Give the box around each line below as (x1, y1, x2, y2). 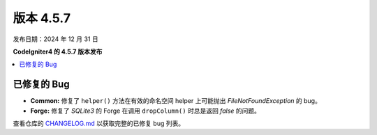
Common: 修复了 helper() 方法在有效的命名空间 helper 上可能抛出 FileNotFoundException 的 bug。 (30, 97, 321, 105)
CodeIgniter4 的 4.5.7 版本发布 (13, 47, 103, 56)
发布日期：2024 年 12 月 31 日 (13, 35, 98, 43)
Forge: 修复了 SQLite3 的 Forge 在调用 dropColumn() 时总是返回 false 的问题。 (30, 106, 261, 115)
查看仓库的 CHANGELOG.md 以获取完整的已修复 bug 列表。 (13, 119, 185, 128)
